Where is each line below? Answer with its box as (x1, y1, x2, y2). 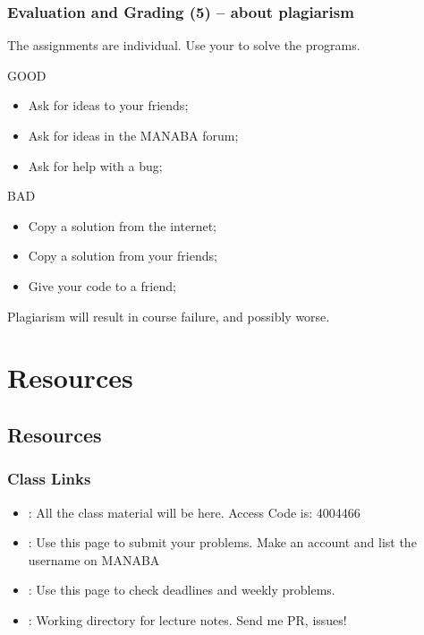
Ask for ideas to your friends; (28, 96, 189, 115)
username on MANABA (28, 550, 160, 569)
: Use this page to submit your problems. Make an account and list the (28, 533, 417, 552)
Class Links (7, 468, 91, 490)
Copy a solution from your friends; (28, 246, 217, 265)
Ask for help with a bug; (28, 156, 163, 175)
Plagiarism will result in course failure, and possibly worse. (7, 306, 330, 325)
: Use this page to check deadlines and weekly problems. (28, 580, 335, 599)
